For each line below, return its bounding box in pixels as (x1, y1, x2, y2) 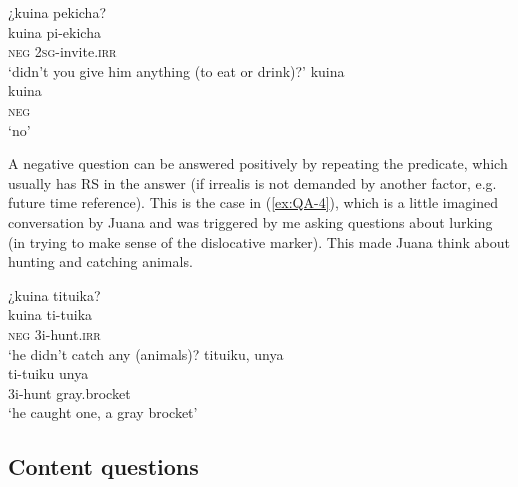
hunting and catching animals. (8, 251, 193, 272)
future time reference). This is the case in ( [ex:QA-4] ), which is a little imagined (8, 192, 499, 213)
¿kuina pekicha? (8, 2, 107, 22)
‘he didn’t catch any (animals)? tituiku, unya (8, 343, 284, 364)
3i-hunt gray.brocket (8, 382, 131, 403)
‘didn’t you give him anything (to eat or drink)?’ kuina (8, 60, 345, 81)
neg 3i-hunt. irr (8, 323, 101, 344)
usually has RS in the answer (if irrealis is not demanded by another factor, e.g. (8, 172, 497, 193)
